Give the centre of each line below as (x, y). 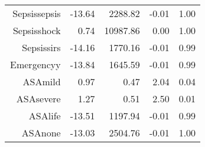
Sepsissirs (41, 47)
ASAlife (45, 116)
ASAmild (42, 81)
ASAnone (41, 133)
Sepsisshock (37, 30)
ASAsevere (38, 98)
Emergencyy (35, 64)
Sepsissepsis (37, 13)
